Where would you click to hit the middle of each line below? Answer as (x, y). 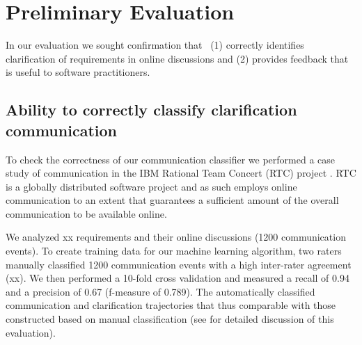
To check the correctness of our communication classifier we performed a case (171, 159)
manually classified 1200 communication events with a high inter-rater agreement (179, 264)
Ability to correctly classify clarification (151, 110)
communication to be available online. (86, 213)
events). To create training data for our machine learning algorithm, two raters (174, 251)
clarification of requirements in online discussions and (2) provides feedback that (177, 58)
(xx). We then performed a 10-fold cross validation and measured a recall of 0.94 (178, 278)
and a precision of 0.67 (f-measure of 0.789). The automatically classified (160, 291)
